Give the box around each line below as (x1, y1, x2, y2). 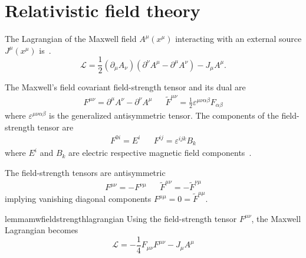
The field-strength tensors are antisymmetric (5, 166, 166, 178)
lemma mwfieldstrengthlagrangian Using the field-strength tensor (5, 212, 237, 224)
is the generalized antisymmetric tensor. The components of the (49, 109, 279, 122)
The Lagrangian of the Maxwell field (5, 32, 137, 45)
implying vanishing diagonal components (5, 192, 152, 204)
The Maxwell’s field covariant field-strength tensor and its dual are (5, 81, 246, 93)
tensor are (37, 120, 74, 133)
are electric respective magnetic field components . (68, 146, 252, 159)
